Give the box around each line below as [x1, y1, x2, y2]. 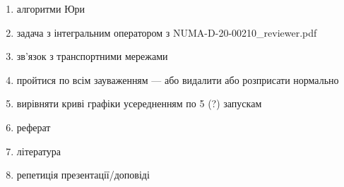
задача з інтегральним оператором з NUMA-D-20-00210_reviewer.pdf [16, 25, 317, 40]
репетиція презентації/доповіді [16, 167, 150, 182]
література [16, 143, 61, 158]
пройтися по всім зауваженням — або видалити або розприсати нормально [16, 72, 339, 87]
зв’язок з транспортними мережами [16, 49, 168, 64]
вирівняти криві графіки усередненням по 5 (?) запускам [16, 96, 262, 111]
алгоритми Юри [16, 1, 85, 16]
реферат [16, 119, 51, 134]
